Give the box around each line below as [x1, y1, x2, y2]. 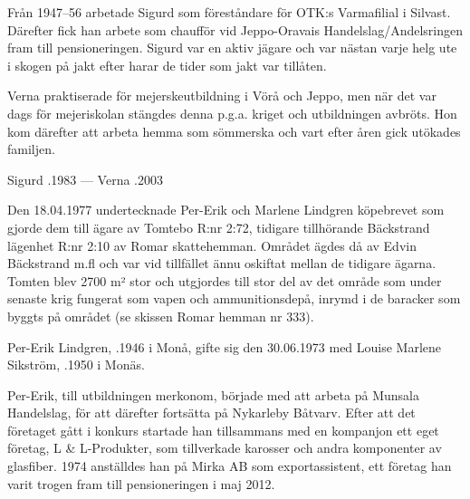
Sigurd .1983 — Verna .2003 [7, 169, 163, 188]
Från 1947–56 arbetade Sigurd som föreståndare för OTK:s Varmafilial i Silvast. [7, 3, 451, 21]
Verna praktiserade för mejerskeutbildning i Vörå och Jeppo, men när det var [7, 86, 436, 105]
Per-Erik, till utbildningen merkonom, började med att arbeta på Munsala [7, 385, 419, 404]
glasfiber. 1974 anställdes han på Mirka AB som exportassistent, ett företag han [7, 456, 452, 475]
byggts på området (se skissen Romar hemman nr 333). [7, 306, 314, 325]
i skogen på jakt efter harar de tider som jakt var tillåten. [7, 55, 327, 74]
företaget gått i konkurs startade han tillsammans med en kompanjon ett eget [7, 420, 439, 439]
